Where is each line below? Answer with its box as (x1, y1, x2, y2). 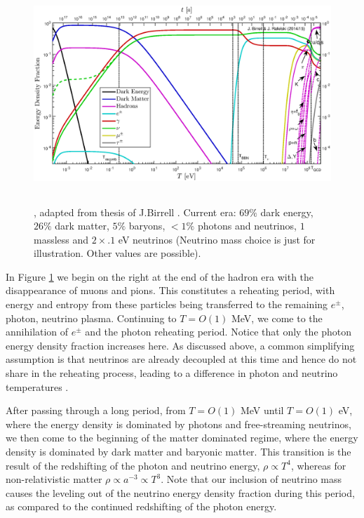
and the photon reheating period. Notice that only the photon (85, 324, 352, 339)
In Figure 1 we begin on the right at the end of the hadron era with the (6, 269, 314, 284)
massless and (34, 232, 89, 246)
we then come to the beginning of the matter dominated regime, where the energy (6, 430, 358, 445)
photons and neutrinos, (197, 218, 297, 233)
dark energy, (260, 204, 314, 219)
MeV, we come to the (231, 310, 323, 325)
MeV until (240, 403, 284, 418)
